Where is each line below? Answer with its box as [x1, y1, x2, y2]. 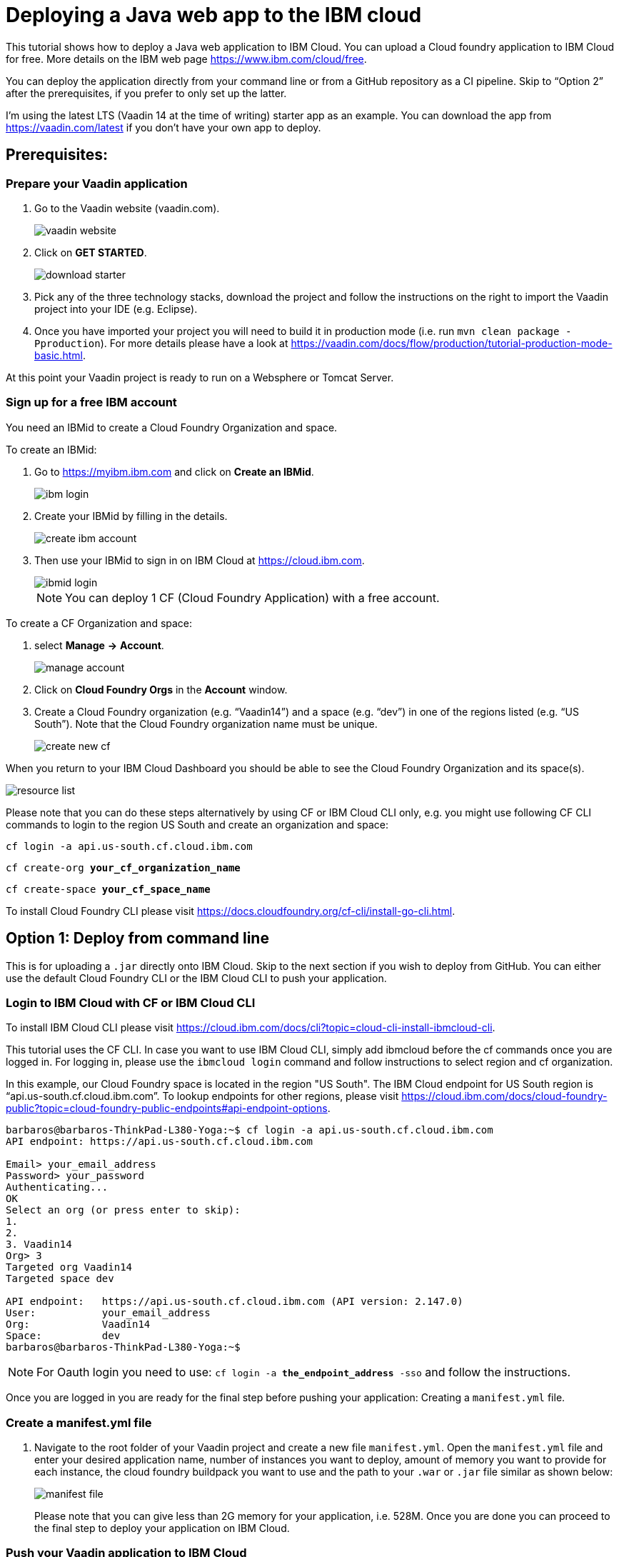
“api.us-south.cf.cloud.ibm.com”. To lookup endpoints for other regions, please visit [6, 1090, 399, 1103]
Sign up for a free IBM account [6, 395, 177, 410]
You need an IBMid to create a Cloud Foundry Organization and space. [6, 421, 338, 434]
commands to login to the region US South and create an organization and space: [6, 818, 388, 831]
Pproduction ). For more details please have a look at [34, 336, 288, 349]
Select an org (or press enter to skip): [6, 1204, 241, 1216]
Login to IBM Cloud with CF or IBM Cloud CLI [6, 995, 256, 1010]
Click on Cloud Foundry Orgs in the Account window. [34, 683, 288, 696]
